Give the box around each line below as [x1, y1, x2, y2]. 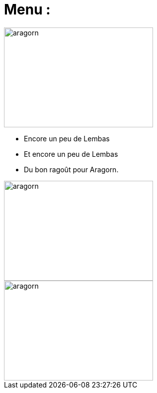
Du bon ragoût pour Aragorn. [24, 165, 119, 174]
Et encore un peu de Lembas [24, 149, 118, 158]
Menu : [4, 1, 51, 18]
